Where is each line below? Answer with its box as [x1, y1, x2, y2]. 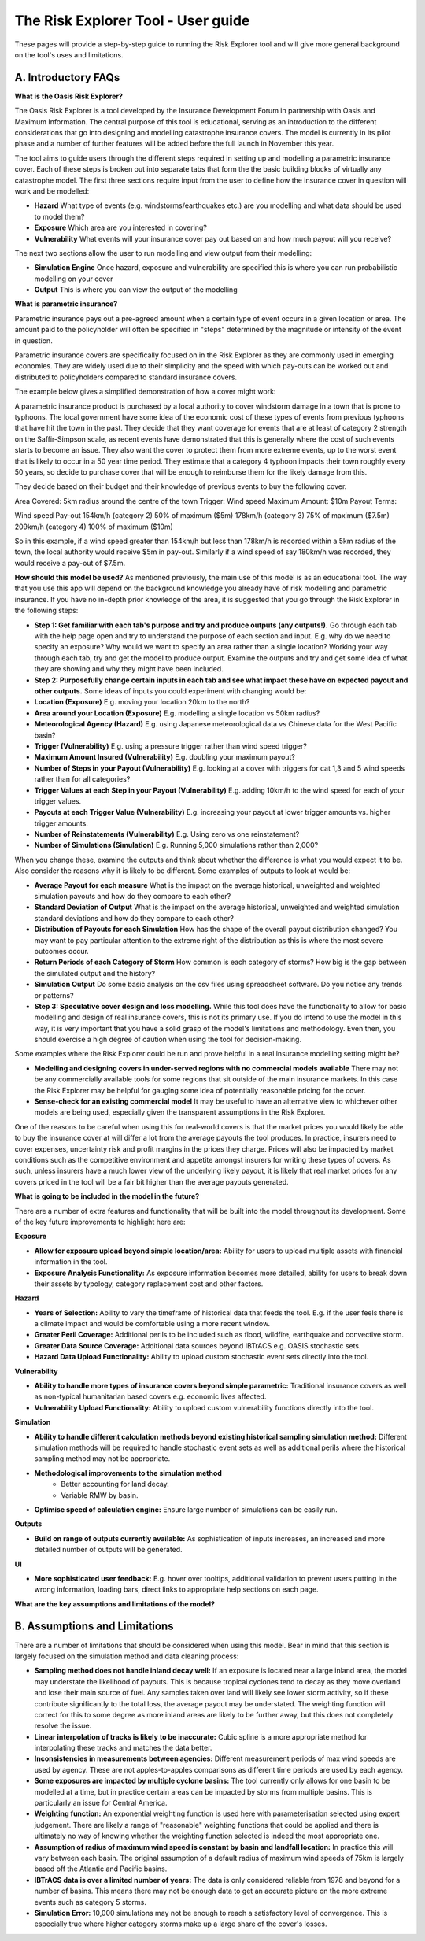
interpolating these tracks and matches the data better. [34, 1743, 213, 1753]
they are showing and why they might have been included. [34, 664, 224, 674]
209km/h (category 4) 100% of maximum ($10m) [14, 522, 173, 531]
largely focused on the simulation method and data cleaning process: [14, 1651, 239, 1661]
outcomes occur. [34, 946, 90, 956]
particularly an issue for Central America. [34, 1799, 168, 1808]
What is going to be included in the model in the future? [14, 1192, 200, 1201]
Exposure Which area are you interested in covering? [34, 223, 208, 232]
